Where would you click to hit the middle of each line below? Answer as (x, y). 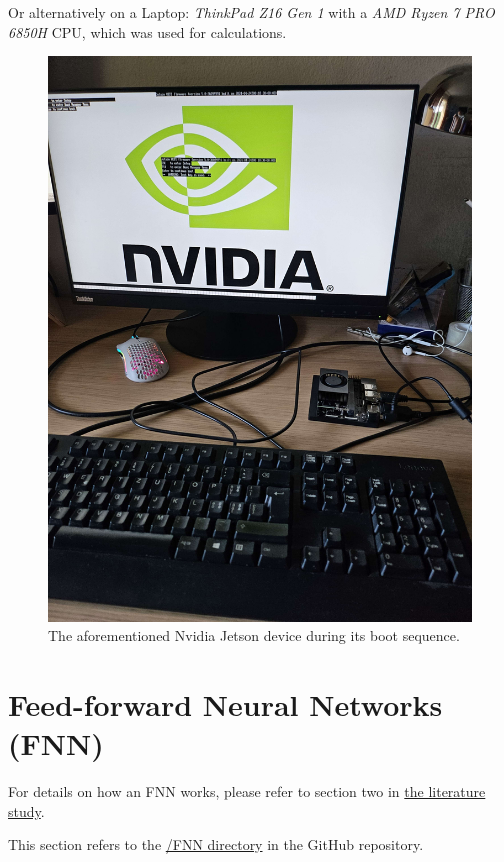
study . (26, 810)
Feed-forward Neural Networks (225, 703)
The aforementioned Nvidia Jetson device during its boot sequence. (254, 635)
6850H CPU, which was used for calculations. (147, 31)
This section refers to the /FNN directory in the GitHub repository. (216, 844)
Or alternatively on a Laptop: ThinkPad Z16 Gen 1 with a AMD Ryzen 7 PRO (251, 12)
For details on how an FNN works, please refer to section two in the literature (247, 791)
